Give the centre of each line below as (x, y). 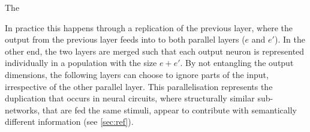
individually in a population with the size (81, 63)
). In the (290, 39)
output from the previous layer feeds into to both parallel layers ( (125, 39)
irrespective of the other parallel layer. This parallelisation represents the (139, 86)
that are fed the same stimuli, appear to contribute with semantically (169, 109)
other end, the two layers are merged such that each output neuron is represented (155, 51)
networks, (22, 109)
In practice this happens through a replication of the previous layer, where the (149, 27)
